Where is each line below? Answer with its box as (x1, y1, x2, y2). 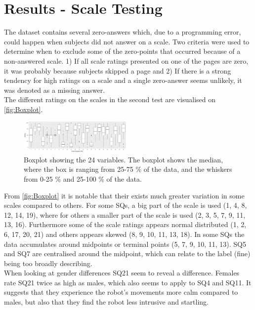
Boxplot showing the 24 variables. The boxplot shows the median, (24, 154, 223, 164)
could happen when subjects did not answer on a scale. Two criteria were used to (4, 36, 250, 46)
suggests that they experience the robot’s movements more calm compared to (4, 287, 238, 297)
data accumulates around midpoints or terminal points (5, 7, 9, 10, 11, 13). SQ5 (4, 238, 246, 249)
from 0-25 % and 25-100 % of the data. (24, 173, 142, 184)
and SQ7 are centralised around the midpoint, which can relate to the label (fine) (4, 248, 251, 259)
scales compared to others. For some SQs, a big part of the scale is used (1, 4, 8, (4, 200, 247, 210)
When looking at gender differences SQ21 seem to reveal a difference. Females (4, 268, 240, 278)
